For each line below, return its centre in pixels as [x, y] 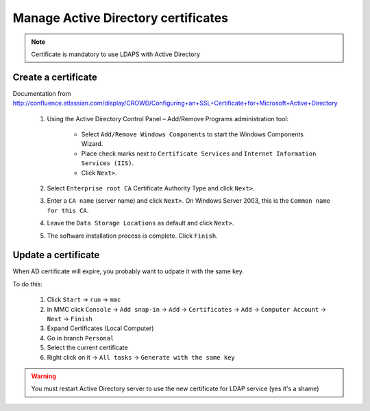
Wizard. [92, 144]
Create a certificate [55, 77]
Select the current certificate [87, 348]
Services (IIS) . [108, 163]
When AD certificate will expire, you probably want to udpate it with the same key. [128, 271]
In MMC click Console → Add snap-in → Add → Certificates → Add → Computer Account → [187, 309]
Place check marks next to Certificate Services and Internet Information [199, 153]
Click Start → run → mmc [84, 300]
